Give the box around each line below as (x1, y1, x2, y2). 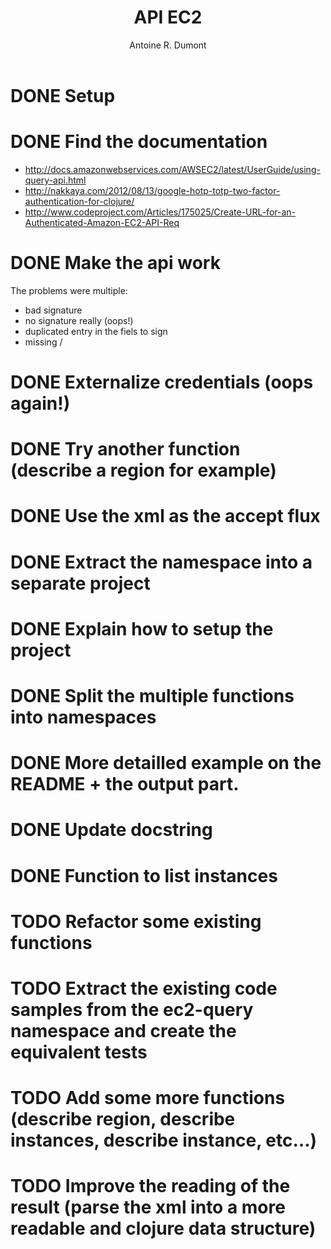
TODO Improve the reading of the (10, 1175, 291, 1198)
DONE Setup (10, 84, 116, 107)
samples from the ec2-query (10, 998, 254, 1021)
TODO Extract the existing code (10, 977, 278, 1000)
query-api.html (24, 174, 87, 186)
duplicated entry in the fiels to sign (24, 325, 168, 337)
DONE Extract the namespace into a (10, 551, 313, 573)
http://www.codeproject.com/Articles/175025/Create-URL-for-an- (24, 206, 297, 218)
